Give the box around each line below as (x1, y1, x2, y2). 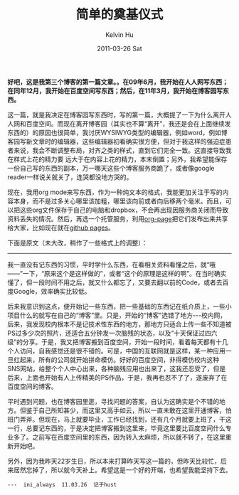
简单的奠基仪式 (75, 6, 164, 23)
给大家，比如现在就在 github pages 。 (7, 223, 115, 232)
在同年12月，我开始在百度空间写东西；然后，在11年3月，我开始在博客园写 (7, 86, 223, 95)
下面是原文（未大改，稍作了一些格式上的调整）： (7, 238, 148, 247)
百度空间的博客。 (7, 382, 58, 390)
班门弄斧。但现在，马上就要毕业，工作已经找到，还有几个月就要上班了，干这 (7, 415, 232, 423)
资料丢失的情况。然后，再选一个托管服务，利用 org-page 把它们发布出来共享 (7, 214, 228, 223)
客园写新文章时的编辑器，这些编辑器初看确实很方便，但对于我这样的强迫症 (7, 137, 225, 146)
